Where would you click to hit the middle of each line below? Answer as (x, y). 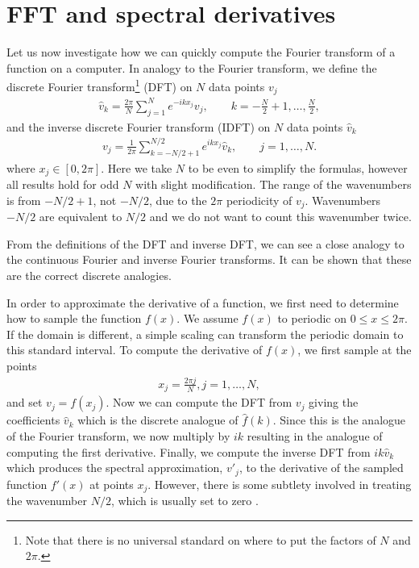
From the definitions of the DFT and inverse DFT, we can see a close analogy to (205, 243)
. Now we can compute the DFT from (199, 402)
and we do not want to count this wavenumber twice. (280, 217)
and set (25, 402)
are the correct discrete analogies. (89, 275)
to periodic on (312, 318)
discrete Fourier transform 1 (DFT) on (100, 85)
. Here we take (137, 167)
